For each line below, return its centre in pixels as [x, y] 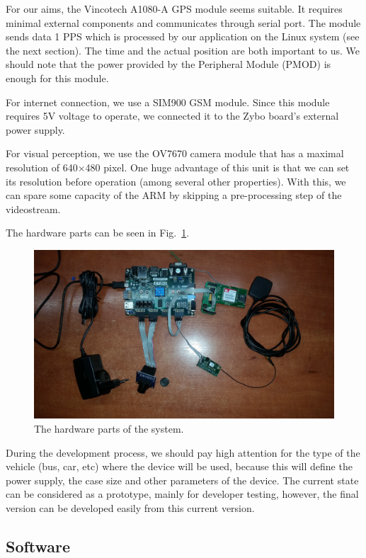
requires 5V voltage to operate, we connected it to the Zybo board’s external [172, 116]
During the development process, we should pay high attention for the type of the [183, 452]
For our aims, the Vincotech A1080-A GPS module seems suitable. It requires [174, 8]
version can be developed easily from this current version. [130, 507]
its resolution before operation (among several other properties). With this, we [176, 181]
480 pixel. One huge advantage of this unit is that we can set [217, 167]
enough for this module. [57, 78]
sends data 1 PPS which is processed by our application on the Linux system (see [183, 36]
